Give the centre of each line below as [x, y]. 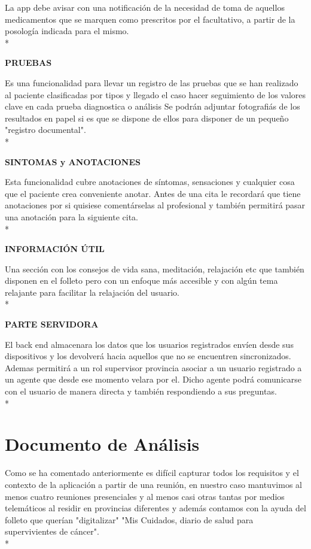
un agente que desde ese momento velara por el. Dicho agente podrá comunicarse [153, 379]
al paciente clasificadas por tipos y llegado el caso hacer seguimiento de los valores [155, 94]
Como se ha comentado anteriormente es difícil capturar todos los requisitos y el [152, 473]
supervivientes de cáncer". [52, 531]
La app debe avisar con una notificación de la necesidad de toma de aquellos [145, 7]
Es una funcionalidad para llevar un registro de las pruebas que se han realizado [152, 82]
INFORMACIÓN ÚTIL [55, 249]
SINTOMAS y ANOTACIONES [73, 161]
